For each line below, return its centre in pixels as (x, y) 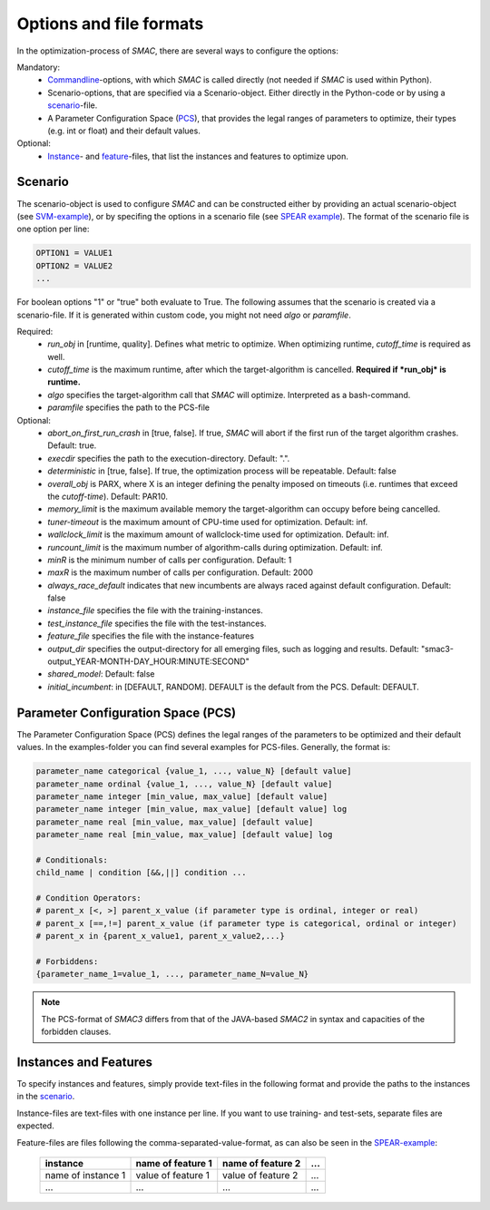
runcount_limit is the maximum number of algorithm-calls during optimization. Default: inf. (215, 547)
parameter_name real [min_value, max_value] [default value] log (184, 835)
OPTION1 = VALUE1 (74, 253)
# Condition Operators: (89, 898)
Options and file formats (110, 24)
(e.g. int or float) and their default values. (124, 131)
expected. (35, 1126)
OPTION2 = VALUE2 (74, 266)
